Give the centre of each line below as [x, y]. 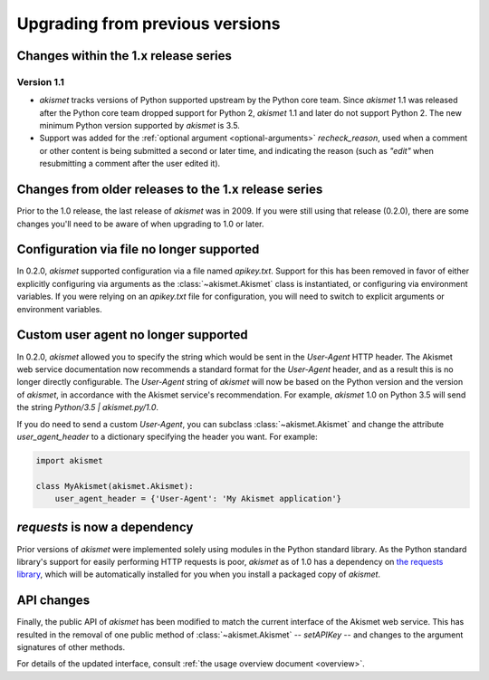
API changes [53, 601]
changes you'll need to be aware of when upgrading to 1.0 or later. [140, 224]
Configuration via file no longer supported [138, 249]
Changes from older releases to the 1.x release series [170, 190]
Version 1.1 [41, 81]
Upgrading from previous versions [149, 24]
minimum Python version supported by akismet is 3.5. [139, 126]
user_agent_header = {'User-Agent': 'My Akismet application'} [198, 499]
